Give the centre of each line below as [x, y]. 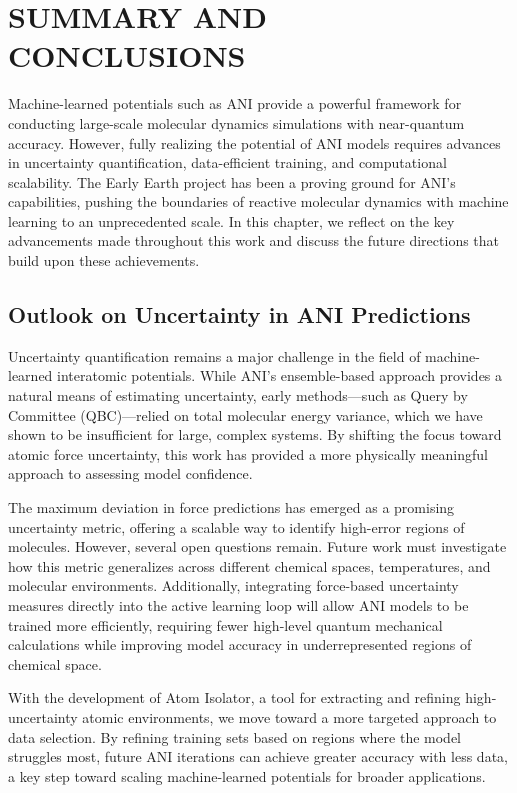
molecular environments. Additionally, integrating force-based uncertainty [233, 585]
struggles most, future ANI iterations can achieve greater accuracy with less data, [258, 756]
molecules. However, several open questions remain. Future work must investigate [257, 546]
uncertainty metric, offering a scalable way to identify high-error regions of [236, 526]
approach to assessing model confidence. [130, 473]
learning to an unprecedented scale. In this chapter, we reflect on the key [231, 220]
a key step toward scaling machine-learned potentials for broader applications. [247, 775]
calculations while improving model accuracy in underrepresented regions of [240, 644]
